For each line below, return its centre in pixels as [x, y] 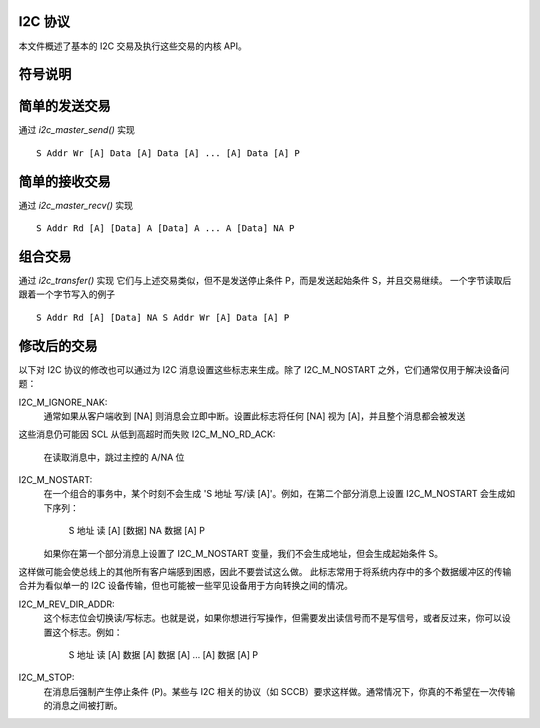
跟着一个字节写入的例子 [66, 294]
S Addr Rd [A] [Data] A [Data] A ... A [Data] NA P [165, 228]
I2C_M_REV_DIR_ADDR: [66, 604]
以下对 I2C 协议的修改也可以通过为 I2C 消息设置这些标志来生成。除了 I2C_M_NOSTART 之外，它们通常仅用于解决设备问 [264, 369]
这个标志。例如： [87, 632]
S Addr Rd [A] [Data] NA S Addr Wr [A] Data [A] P [163, 317]
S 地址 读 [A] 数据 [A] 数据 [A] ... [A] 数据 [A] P [163, 654]
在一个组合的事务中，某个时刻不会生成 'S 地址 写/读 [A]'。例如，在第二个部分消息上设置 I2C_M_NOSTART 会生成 [275, 494]
